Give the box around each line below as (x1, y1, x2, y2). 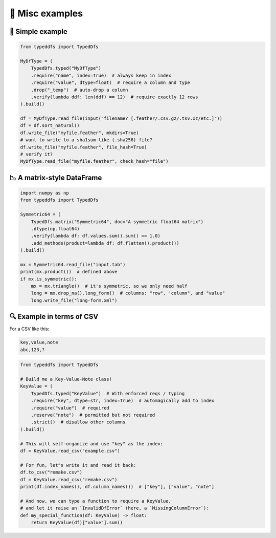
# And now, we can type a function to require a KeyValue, (20, 498, 171, 504)
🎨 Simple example (9, 27, 67, 36)
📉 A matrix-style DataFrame (9, 173, 102, 182)
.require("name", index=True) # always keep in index (31, 72, 171, 78)
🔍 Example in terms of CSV (9, 312, 99, 321)
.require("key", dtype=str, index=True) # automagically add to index (31, 398, 215, 404)
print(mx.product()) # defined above (20, 269, 118, 275)
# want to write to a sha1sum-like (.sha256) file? (20, 137, 153, 143)
